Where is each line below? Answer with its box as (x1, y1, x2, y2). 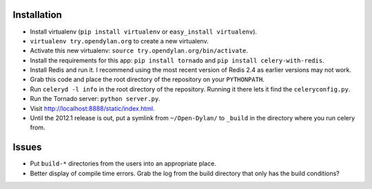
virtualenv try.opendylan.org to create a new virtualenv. (30, 36, 209, 45)
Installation (12, 9, 62, 21)
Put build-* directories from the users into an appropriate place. (30, 159, 216, 168)
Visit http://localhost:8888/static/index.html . (30, 104, 155, 113)
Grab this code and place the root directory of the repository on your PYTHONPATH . (30, 76, 265, 84)
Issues (12, 142, 42, 153)
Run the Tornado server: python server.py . (30, 95, 161, 103)
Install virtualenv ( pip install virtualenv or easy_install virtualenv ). (30, 27, 258, 36)
